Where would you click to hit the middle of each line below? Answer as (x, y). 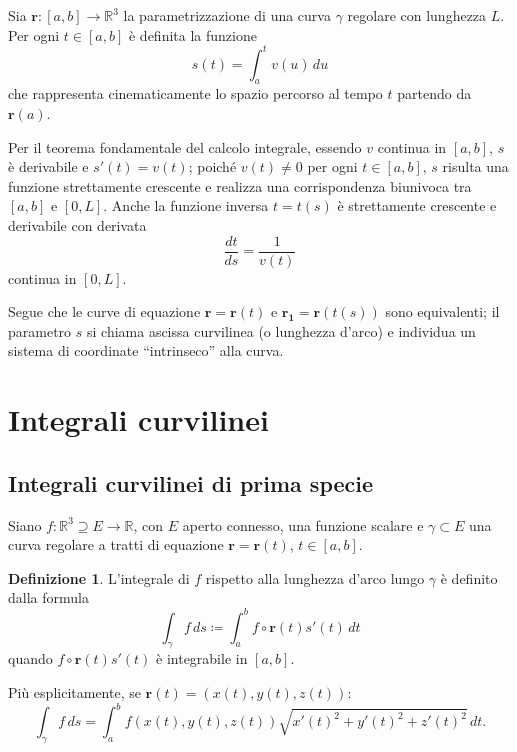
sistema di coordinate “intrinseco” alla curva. (146, 350)
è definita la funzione (192, 34)
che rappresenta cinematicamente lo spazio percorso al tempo (195, 93)
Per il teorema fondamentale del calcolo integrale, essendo (185, 146)
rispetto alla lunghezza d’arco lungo (315, 577)
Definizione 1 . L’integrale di (99, 577)
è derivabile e (48, 166)
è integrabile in (202, 658)
